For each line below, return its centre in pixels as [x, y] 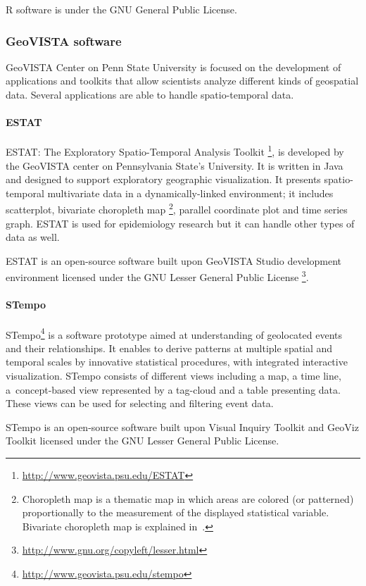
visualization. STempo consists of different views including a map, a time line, [173, 375]
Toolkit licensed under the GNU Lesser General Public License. [143, 441]
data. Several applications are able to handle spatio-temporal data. [150, 94]
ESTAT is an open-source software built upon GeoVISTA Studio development [174, 260]
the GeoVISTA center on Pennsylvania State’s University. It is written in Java [175, 165]
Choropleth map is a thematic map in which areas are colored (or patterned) [188, 498]
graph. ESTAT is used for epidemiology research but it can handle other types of [180, 223]
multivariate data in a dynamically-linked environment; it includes [190, 193]
